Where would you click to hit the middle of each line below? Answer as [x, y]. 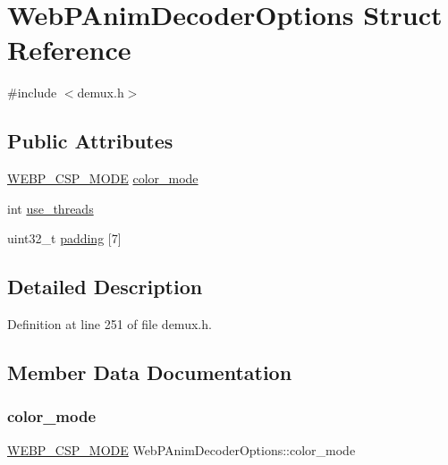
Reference [69, 50]
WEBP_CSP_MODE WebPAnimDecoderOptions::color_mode [182, 449]
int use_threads [51, 208]
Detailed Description [105, 287]
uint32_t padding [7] [64, 238]
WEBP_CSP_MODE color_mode [103, 178]
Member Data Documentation [150, 372]
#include [32, 93]
